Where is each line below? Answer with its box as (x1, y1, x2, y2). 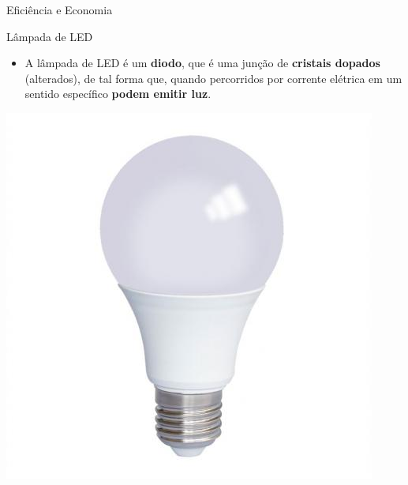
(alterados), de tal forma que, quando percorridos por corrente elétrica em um (24, 70, 402, 86)
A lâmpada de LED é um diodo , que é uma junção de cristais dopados (24, 55, 380, 71)
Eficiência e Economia (6, 2, 113, 17)
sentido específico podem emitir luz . (24, 85, 211, 102)
